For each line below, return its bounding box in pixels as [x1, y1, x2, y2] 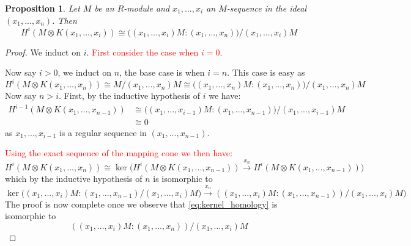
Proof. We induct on [5, 45, 81, 58]
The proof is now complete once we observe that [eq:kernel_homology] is [5, 197, 278, 210]
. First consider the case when [86, 45, 199, 58]
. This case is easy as [227, 66, 305, 79]
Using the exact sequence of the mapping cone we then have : [5, 147, 232, 159]
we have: [209, 89, 241, 102]
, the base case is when [119, 66, 205, 79]
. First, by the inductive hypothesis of [58, 89, 201, 102]
